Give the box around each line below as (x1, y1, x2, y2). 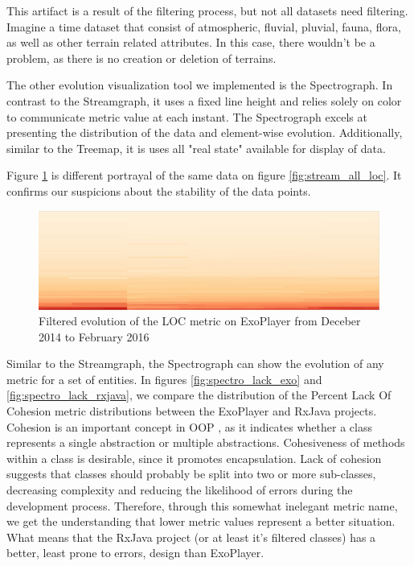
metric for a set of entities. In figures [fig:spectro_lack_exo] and (6, 370, 322, 387)
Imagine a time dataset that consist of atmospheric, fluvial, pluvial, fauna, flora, (6, 18, 401, 35)
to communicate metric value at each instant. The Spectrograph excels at (6, 108, 367, 125)
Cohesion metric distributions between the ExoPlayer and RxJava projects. (6, 403, 377, 419)
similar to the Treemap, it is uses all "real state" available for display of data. (6, 139, 386, 156)
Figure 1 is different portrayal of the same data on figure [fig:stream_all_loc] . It (6, 167, 402, 184)
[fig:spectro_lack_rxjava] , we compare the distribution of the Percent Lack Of (6, 386, 391, 403)
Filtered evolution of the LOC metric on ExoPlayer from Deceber (39, 312, 361, 329)
